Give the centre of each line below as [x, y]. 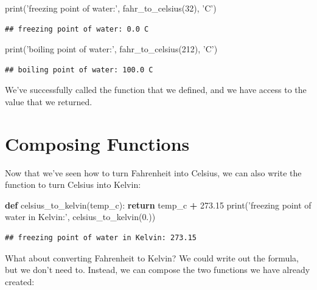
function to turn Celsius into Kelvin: [73, 185]
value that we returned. [49, 101]
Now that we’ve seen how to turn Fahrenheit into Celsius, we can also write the [153, 172]
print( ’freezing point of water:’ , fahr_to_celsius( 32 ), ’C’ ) [111, 8]
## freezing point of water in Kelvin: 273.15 [101, 238]
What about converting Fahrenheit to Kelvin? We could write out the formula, [152, 257]
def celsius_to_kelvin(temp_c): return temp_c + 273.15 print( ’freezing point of [158, 205]
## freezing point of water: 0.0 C [77, 29]
